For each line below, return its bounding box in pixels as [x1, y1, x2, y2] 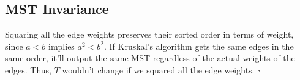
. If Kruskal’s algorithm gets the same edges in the [104, 39, 294, 52]
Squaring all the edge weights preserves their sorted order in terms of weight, [5, 28, 294, 41]
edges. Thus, [5, 63, 51, 76]
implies [48, 39, 75, 52]
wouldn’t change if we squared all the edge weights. [62, 63, 255, 76]
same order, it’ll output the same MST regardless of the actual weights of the [5, 52, 295, 64]
